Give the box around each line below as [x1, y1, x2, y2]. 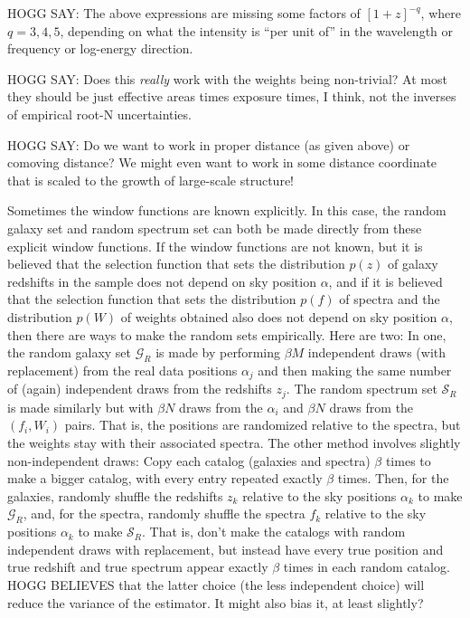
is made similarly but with [7, 397, 154, 416]
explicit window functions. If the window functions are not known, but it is [7, 236, 423, 255]
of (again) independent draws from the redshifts [7, 379, 272, 398]
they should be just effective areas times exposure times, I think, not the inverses [7, 87, 456, 106]
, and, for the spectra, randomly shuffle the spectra [23, 504, 305, 523]
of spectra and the [339, 290, 440, 309]
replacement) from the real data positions [7, 360, 238, 379]
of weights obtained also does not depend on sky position [120, 307, 437, 326]
